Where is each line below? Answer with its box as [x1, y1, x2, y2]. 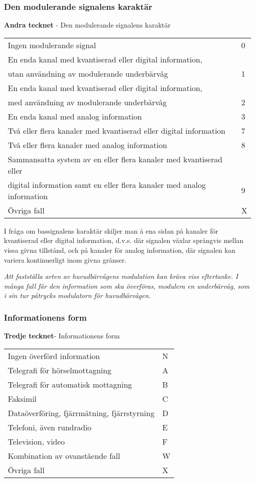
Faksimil [8, 392, 37, 404]
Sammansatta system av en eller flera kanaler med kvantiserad [8, 153, 223, 165]
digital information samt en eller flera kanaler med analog [8, 179, 206, 190]
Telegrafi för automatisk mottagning [8, 378, 132, 390]
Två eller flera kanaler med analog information [8, 139, 167, 151]
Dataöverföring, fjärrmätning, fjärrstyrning [8, 407, 154, 419]
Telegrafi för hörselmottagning [8, 364, 111, 376]
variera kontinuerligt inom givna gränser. [4, 254, 127, 265]
